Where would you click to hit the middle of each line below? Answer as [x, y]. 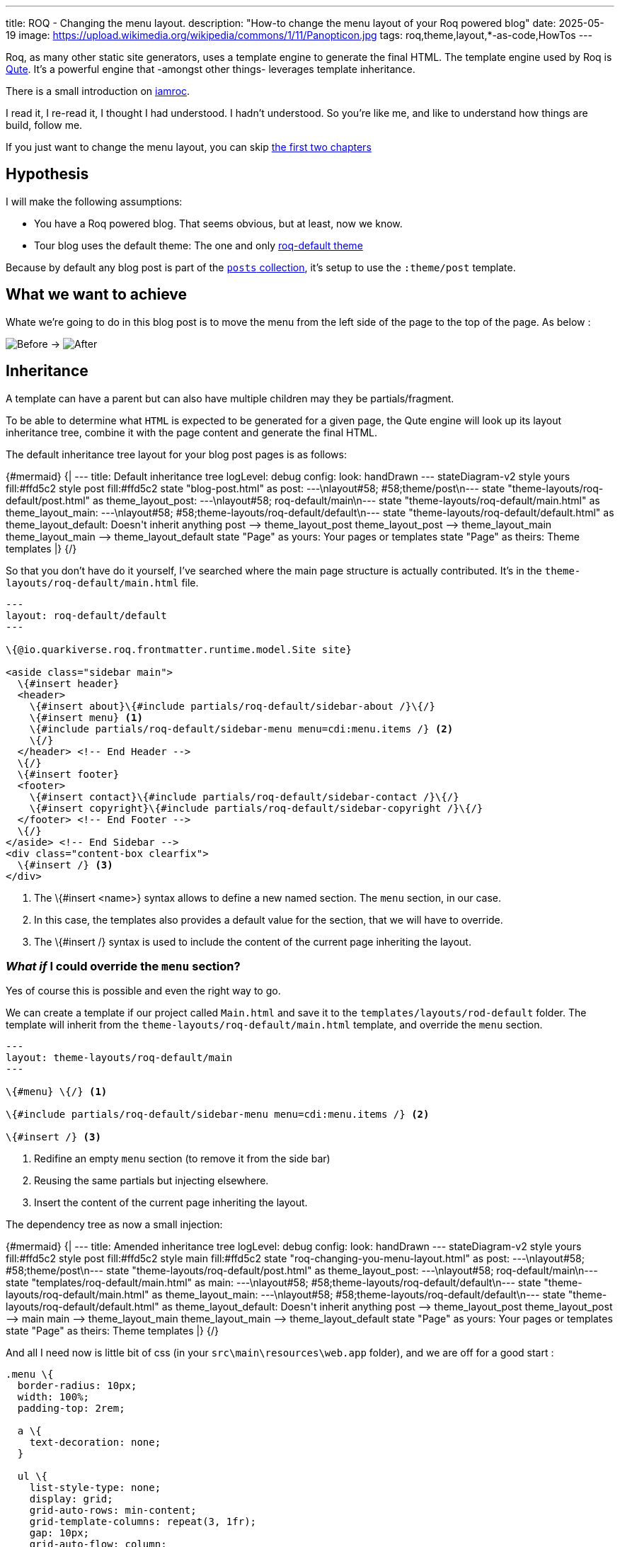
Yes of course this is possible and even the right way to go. [143, 991]
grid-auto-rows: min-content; [113, 1511]
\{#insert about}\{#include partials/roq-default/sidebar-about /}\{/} [232, 706]
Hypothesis [47, 174]
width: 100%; [53, 1397]
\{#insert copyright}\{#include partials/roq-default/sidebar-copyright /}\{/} [256, 808]
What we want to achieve [96, 295]
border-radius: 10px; [77, 1386]
